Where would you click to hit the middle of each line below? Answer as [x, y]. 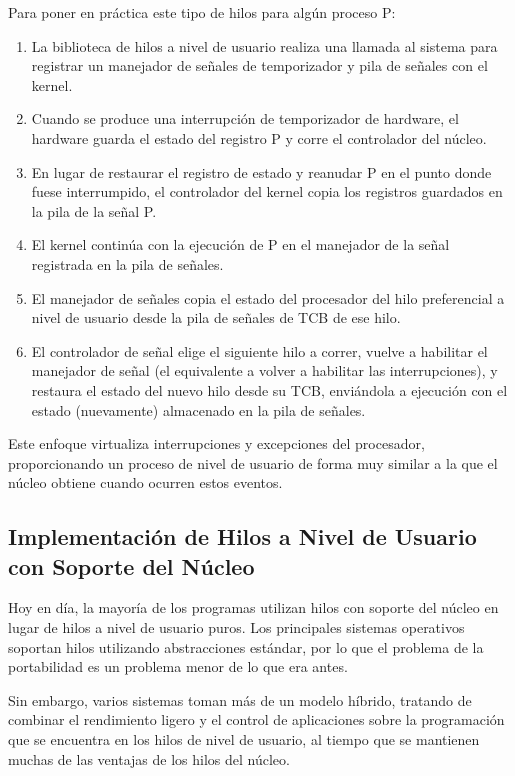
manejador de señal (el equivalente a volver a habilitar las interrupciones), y [264, 370]
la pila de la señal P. [94, 210]
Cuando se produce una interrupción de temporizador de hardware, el [245, 118]
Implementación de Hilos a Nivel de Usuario [242, 536]
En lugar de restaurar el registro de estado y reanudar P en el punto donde [261, 171]
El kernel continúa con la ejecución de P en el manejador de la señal [240, 244]
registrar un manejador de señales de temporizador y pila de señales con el [259, 65]
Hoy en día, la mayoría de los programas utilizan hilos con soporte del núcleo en [253, 607]
